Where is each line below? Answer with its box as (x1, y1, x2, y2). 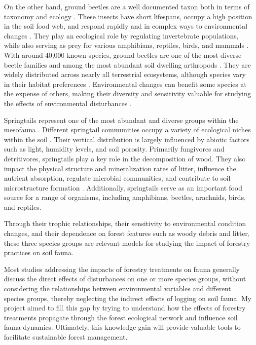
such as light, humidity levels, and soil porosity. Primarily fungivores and (4, 144, 224, 154)
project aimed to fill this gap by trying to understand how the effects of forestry (4, 303, 246, 313)
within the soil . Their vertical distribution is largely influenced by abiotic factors (4, 134, 250, 144)
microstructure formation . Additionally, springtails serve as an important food (4, 182, 242, 192)
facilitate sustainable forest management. (4, 332, 128, 342)
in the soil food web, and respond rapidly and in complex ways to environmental (4, 21, 248, 31)
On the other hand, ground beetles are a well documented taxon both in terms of (4, 1, 250, 11)
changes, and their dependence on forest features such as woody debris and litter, (4, 228, 250, 238)
